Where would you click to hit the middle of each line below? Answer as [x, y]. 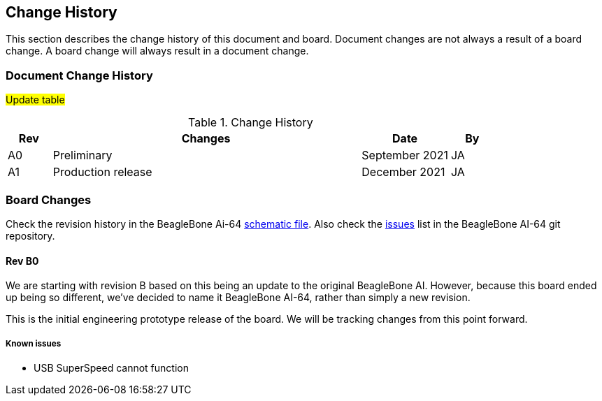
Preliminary [83, 155]
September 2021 [405, 155]
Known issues [34, 343]
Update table [35, 100]
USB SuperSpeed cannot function [111, 367]
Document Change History [79, 75]
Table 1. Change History [251, 123]
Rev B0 [22, 261]
